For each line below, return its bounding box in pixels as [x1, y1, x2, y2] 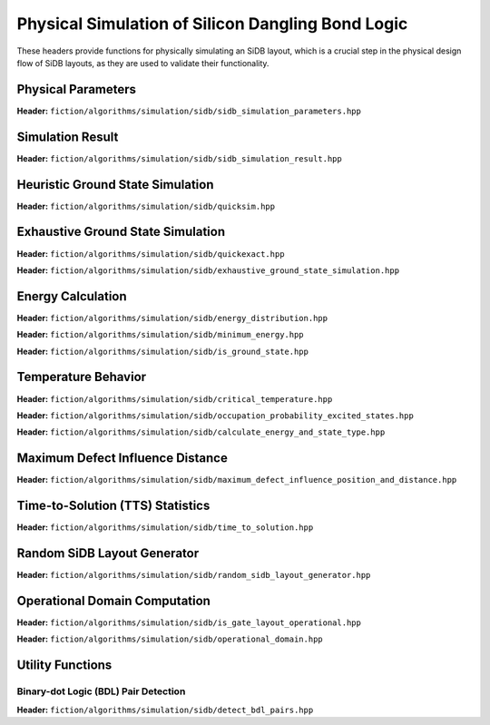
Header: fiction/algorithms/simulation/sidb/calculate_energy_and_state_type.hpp [16, 426, 386, 437]
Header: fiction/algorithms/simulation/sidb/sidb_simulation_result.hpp [16, 152, 342, 163]
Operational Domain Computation [16, 593, 211, 608]
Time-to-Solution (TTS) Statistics [16, 498, 211, 514]
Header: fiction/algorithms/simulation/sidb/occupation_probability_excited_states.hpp [16, 409, 415, 421]
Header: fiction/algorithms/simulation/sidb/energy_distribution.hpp [16, 312, 328, 323]
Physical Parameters [16, 82, 136, 97]
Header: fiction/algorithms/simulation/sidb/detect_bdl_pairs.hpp [16, 704, 314, 715]
